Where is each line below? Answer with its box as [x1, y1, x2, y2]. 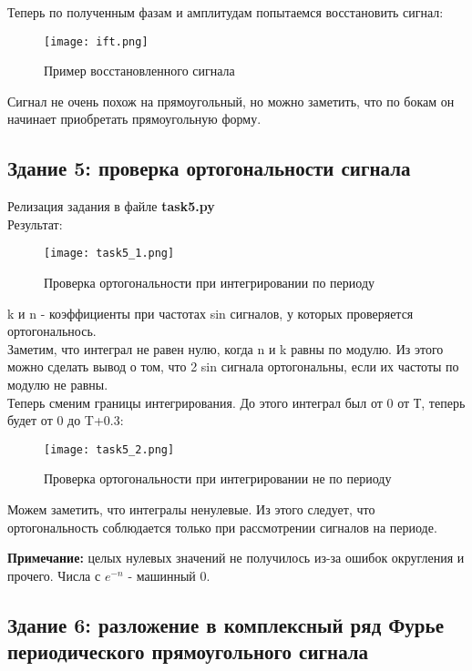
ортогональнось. [7, 321, 97, 341]
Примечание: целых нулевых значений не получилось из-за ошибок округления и [7, 548, 465, 567]
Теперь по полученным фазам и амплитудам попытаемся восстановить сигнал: [7, 3, 444, 21]
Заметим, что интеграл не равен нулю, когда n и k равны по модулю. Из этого [7, 339, 444, 358]
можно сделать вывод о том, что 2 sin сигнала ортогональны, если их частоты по [7, 357, 459, 376]
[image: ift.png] [44, 35, 149, 48]
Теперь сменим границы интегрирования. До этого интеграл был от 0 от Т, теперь [7, 392, 466, 412]
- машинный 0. [128, 565, 210, 585]
